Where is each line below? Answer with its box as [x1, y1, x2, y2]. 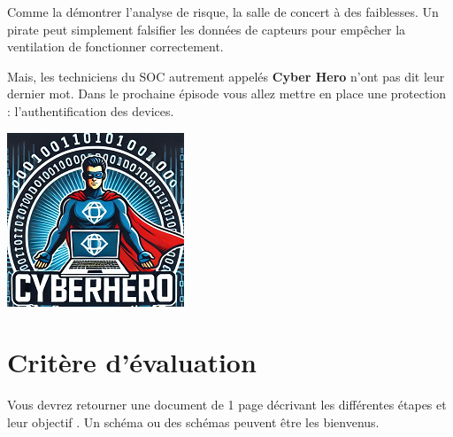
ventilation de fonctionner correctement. [7, 37, 224, 56]
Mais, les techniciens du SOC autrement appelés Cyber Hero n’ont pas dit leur [7, 66, 445, 85]
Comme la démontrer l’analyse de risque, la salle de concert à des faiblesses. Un [7, 3, 439, 20]
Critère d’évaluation [7, 344, 257, 380]
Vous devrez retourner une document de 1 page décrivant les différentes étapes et [7, 395, 447, 414]
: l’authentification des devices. [7, 101, 174, 120]
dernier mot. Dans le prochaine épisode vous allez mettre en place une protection [7, 84, 447, 103]
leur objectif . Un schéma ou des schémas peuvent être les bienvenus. [7, 412, 380, 431]
